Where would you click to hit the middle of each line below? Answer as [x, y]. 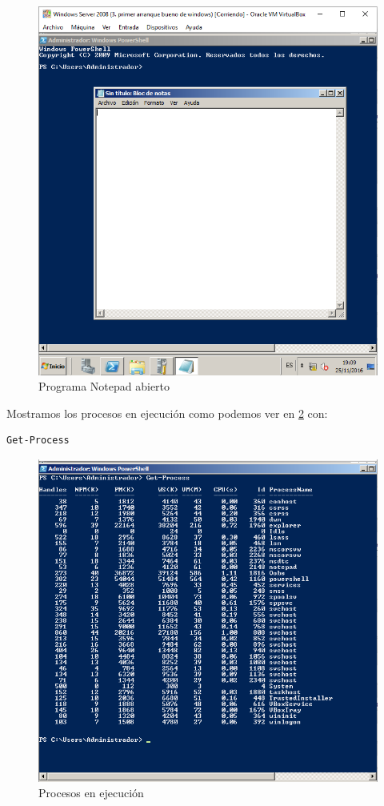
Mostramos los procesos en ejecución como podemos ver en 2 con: [167, 413]
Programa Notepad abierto [104, 386]
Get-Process [38, 441]
